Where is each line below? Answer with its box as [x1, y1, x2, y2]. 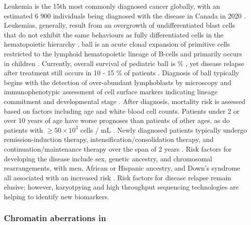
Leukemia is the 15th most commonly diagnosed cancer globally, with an [4, 1, 220, 11]
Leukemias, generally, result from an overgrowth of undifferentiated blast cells [4, 20, 235, 30]
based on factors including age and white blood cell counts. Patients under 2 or [4, 105, 240, 116]
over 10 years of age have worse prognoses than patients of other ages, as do [4, 115, 230, 125]
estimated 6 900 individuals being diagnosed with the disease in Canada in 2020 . [4, 10, 246, 20]
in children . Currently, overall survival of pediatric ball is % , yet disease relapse [4, 58, 244, 68]
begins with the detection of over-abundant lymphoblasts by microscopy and [4, 77, 232, 87]
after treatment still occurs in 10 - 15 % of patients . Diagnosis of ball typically [4, 68, 239, 78]
